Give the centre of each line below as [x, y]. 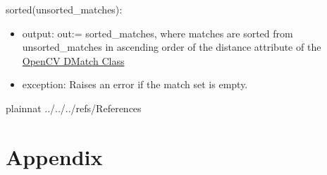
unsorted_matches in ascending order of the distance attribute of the [172, 47]
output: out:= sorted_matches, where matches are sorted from [158, 33]
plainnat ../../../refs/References [74, 108]
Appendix [54, 156]
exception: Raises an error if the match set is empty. [135, 84]
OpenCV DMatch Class [73, 60]
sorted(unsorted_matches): [64, 9]
